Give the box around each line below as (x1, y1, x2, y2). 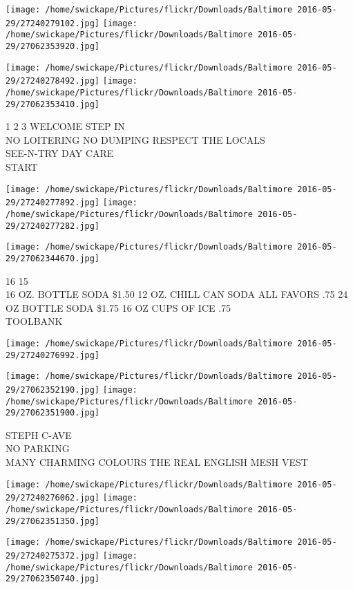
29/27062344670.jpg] (6, 253, 100, 263)
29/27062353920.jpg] (6, 41, 100, 51)
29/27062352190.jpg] (6, 384, 100, 395)
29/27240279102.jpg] (6, 18, 100, 28)
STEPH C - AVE (6, 427, 72, 442)
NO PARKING (6, 441, 70, 456)
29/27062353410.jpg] (6, 99, 100, 109)
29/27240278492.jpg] (6, 76, 100, 86)
